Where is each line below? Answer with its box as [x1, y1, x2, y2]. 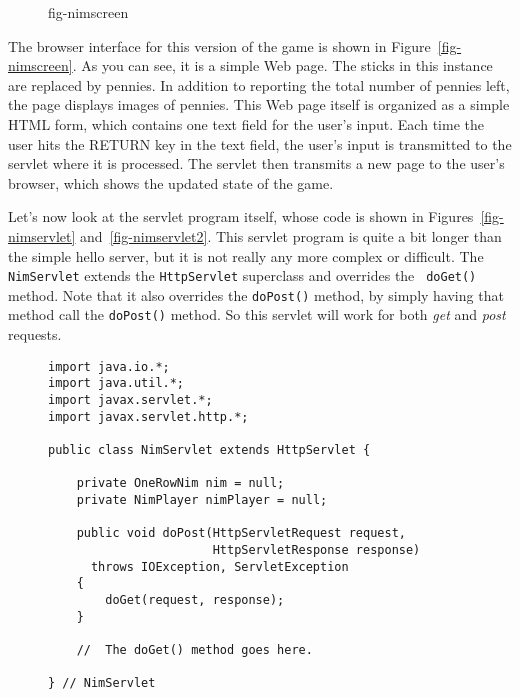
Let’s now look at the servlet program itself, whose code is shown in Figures [8, 206, 474, 227]
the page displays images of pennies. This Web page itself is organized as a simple [8, 94, 510, 115]
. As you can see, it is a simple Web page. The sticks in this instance [72, 55, 493, 76]
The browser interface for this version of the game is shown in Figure [8, 35, 431, 56]
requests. [8, 324, 62, 345]
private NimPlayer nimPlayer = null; [76, 492, 328, 507]
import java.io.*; [48, 359, 170, 374]
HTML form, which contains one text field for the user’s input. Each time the [8, 113, 484, 134]
